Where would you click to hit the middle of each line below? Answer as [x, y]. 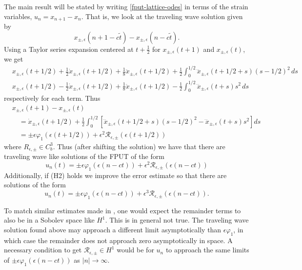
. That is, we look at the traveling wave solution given [162, 16]
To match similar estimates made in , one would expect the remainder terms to [122, 210]
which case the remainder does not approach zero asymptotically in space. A [118, 240]
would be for [135, 250]
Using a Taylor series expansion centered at [69, 49]
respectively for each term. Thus [52, 98]
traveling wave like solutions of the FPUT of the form [84, 156]
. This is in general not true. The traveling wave [177, 220]
